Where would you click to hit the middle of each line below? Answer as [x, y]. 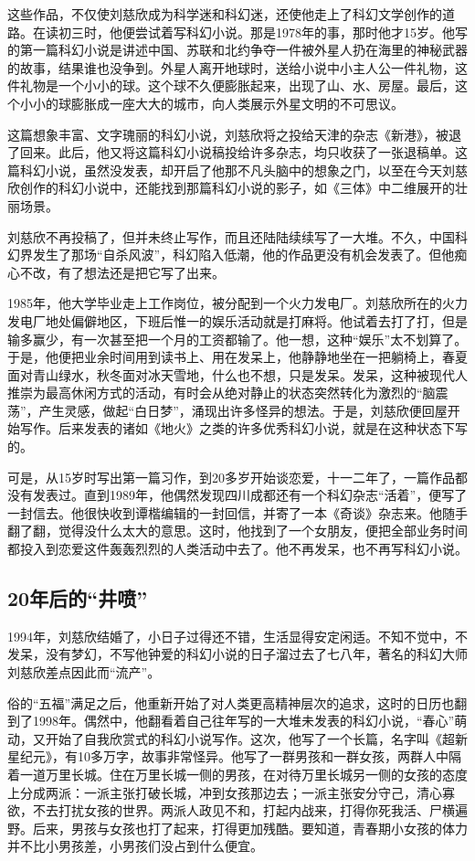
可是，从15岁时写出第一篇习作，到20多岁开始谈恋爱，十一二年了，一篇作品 [231, 477]
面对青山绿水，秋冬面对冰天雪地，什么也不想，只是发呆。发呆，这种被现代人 [237, 374]
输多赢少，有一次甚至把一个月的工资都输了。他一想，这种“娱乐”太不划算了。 [237, 339]
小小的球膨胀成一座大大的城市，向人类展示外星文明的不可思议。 [211, 103]
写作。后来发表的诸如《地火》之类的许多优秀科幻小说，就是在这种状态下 [237, 428]
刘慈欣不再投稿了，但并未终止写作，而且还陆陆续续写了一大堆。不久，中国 [231, 236]
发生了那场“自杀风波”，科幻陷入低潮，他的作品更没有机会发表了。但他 [243, 255]
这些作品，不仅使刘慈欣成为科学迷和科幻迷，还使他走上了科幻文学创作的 [225, 14]
